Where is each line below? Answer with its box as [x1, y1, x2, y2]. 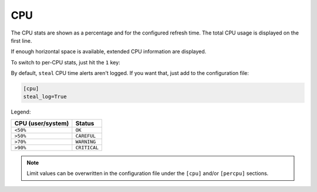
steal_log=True [23, 94, 67, 100]
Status [75, 119, 95, 127]
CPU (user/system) [14, 119, 69, 127]
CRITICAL [75, 144, 99, 150]
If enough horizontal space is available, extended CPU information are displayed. [11, 48, 207, 55]
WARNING [75, 138, 96, 145]
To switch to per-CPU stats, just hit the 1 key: [11, 59, 120, 66]
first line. [11, 37, 32, 44]
